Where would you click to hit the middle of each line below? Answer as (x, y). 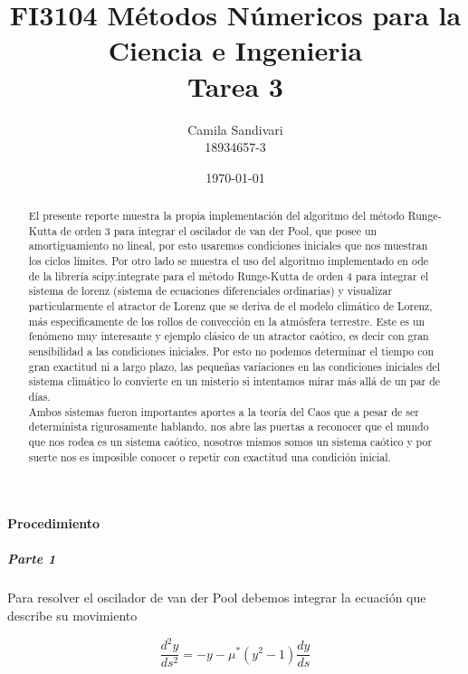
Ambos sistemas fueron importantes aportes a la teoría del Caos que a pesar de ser (224, 411)
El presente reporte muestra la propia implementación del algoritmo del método (216, 216)
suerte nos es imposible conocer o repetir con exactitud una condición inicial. (210, 456)
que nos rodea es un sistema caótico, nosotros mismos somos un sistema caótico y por (230, 441)
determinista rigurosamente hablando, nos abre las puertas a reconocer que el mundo (229, 427)
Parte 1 (32, 559)
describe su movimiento (72, 615)
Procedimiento (54, 523)
